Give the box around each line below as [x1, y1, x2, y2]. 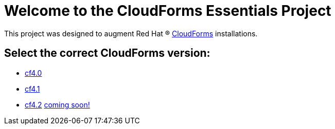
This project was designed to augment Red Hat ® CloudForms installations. [4, 29, 258, 38]
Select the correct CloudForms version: [4, 47, 210, 60]
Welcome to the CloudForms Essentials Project [4, 2, 331, 19]
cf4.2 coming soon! [25, 100, 90, 109]
